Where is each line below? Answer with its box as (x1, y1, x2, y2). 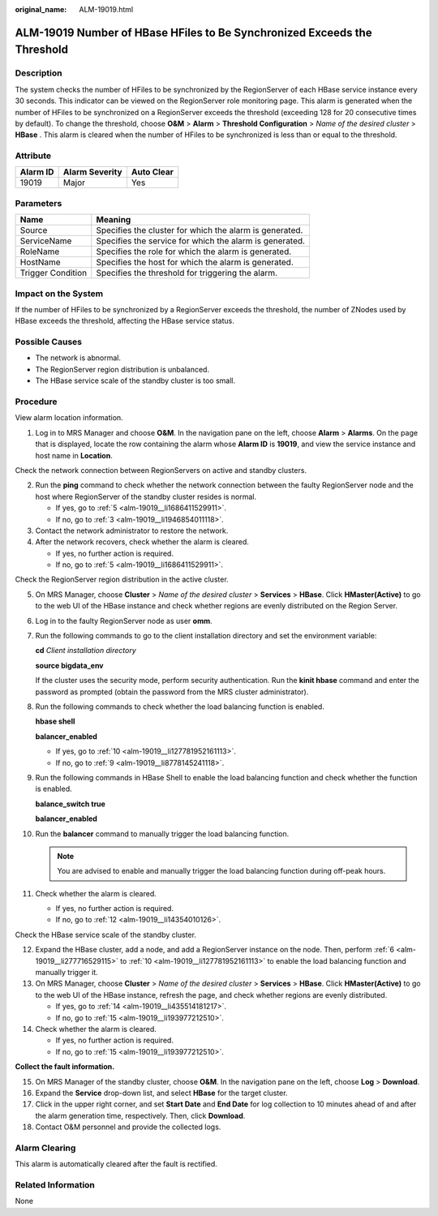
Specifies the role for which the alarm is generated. (96, 246, 292, 257)
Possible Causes (15, 337, 83, 348)
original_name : (15, 5, 67, 14)
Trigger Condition (19, 268, 88, 279)
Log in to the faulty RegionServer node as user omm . (35, 616, 213, 625)
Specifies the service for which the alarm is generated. (96, 235, 306, 247)
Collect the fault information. (15, 1062, 115, 1072)
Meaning (96, 214, 131, 226)
